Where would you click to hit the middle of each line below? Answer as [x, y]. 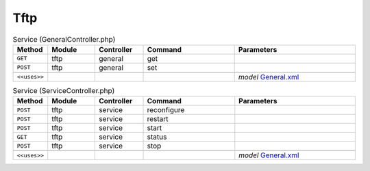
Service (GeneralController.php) [64, 39]
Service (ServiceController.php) [64, 91]
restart [158, 119]
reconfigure [166, 110]
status [157, 137]
